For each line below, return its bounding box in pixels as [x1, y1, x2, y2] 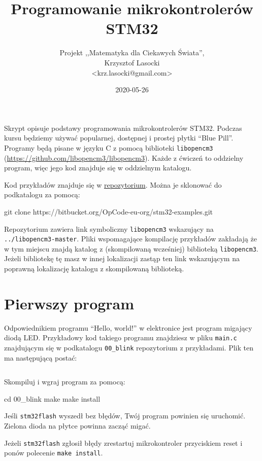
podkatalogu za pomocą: [4, 189, 80, 200]
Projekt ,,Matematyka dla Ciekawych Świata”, [59, 47, 205, 58]
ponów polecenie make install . [4, 447, 103, 458]
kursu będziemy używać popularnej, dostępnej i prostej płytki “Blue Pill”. [4, 132, 234, 143]
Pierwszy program [4, 293, 135, 313]
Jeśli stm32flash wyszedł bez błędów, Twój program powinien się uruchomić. [4, 410, 246, 421]
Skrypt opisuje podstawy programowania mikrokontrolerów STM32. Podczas [4, 122, 242, 133]
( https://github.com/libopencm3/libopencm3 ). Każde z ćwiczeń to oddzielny [4, 152, 244, 163]
